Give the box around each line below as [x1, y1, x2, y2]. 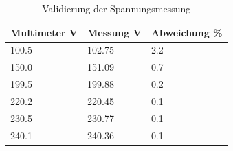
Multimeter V [10, 25, 78, 39]
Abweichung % [151, 25, 223, 39]
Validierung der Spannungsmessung [42, 1, 191, 15]
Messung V [87, 25, 142, 39]
